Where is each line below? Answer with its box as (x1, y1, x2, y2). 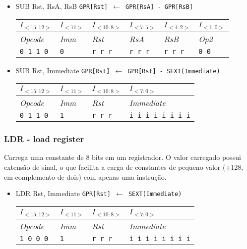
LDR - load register (4, 133, 84, 145)
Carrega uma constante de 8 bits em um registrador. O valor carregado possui (4, 152, 241, 162)
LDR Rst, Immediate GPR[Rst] (15, 188, 111, 199)
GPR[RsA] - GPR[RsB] (125, 3, 193, 10)
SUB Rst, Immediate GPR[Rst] (15, 65, 110, 75)
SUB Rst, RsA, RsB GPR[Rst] (15, 1, 108, 11)
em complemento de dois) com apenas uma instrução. (4, 171, 167, 182)
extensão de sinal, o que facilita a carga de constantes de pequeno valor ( (4, 162, 226, 172)
